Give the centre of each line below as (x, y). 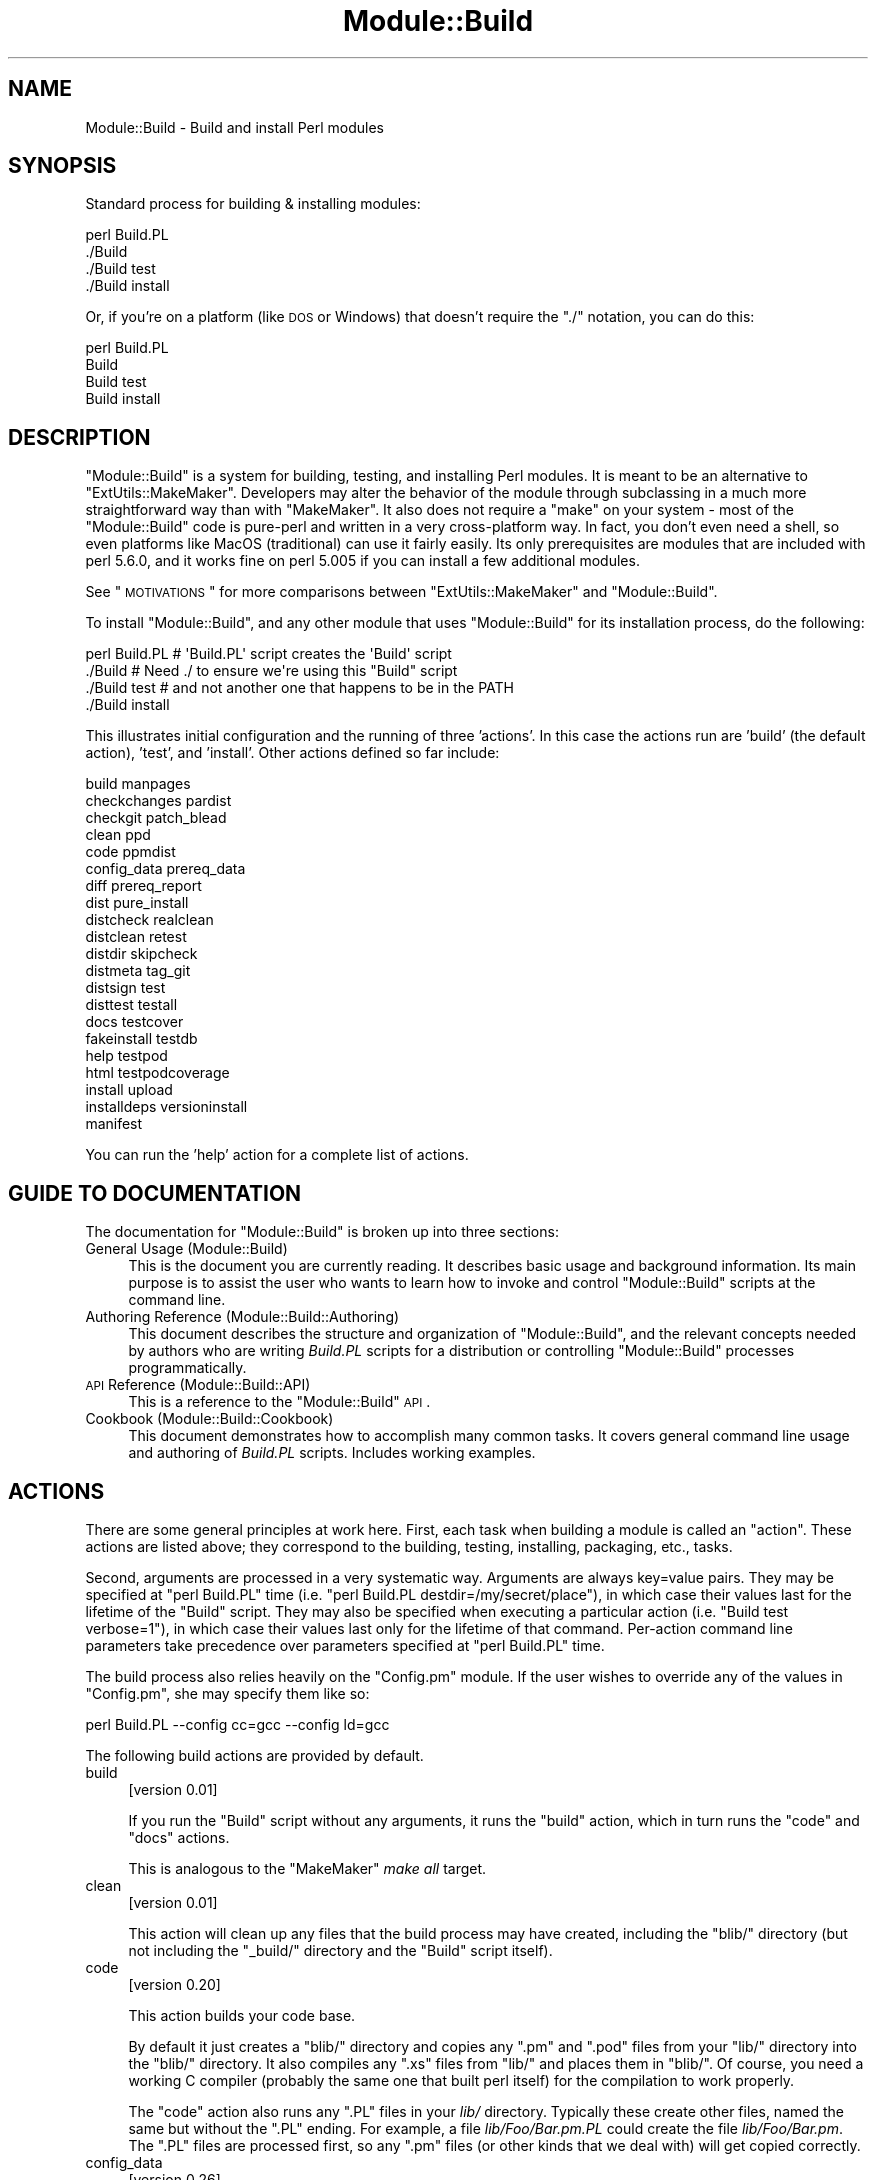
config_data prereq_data (165, 869)
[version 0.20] (174, 1984)
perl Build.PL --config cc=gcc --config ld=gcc (237, 1724)
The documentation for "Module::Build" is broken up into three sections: (322, 1232)
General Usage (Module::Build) (186, 1249)
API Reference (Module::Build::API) (198, 1385)
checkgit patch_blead (156, 818)
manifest (114, 1124)
